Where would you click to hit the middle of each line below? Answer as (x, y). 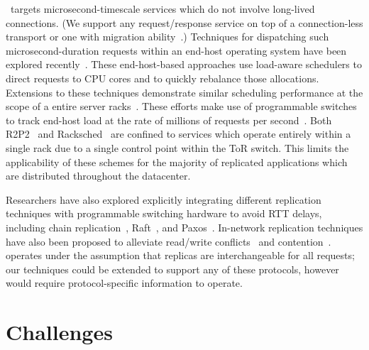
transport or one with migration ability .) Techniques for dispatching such (167, 37)
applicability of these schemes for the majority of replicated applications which (177, 162)
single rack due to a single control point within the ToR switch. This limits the (177, 147)
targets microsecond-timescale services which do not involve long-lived (163, 9)
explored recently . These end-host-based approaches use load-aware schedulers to (184, 64)
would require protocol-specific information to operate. (124, 283)
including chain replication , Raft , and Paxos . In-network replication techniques (184, 227)
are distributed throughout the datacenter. (98, 176)
